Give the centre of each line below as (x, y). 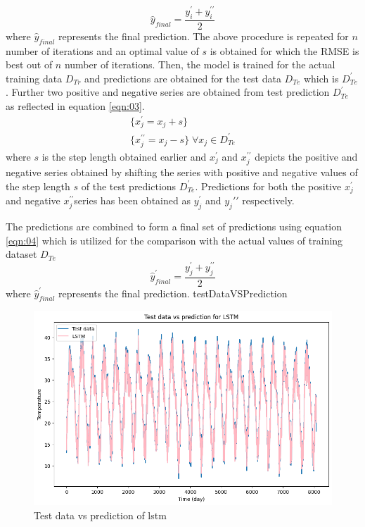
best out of (29, 64)
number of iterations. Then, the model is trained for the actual (200, 64)
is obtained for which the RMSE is (284, 50)
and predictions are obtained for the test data (183, 78)
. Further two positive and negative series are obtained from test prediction (168, 92)
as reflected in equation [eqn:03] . (75, 106)
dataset (21, 254)
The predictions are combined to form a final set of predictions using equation (174, 226)
